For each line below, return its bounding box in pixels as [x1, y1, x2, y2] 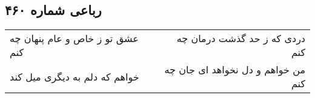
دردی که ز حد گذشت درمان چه [176, 31, 305, 46]
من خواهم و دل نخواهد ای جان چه [164, 63, 305, 77]
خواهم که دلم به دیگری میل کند [10, 69, 139, 84]
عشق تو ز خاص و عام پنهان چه [10, 31, 139, 46]
